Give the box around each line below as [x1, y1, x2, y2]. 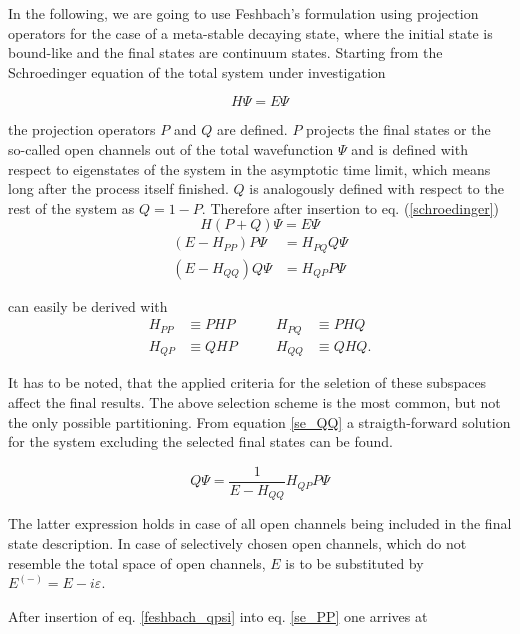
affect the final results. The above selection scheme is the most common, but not [8, 392, 501, 413]
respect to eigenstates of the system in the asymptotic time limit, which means [8, 158, 491, 179]
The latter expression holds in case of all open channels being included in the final [8, 513, 512, 534]
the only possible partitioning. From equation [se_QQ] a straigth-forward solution [8, 411, 511, 432]
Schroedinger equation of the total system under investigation [8, 61, 386, 82]
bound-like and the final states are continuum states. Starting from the [8, 42, 443, 63]
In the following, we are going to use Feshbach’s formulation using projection [8, 3, 479, 23]
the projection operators [8, 119, 156, 140]
